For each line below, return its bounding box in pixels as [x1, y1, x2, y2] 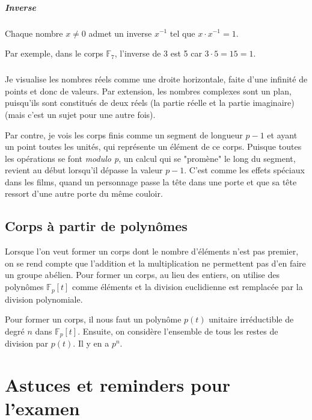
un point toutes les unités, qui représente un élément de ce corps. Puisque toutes [5, 140, 302, 153]
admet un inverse [88, 26, 152, 39]
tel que [170, 26, 195, 39]
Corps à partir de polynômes [5, 217, 188, 235]
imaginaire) [252, 96, 295, 109]
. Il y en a [73, 337, 109, 350]
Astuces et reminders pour [5, 372, 231, 397]
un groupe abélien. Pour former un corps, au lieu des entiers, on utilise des [5, 268, 280, 281]
